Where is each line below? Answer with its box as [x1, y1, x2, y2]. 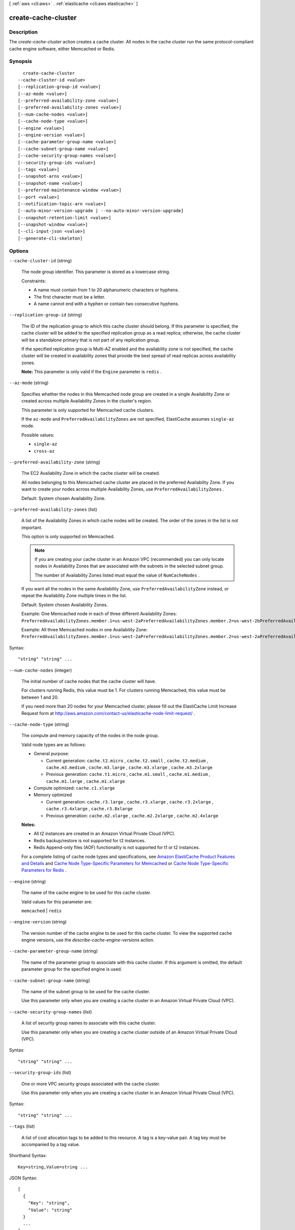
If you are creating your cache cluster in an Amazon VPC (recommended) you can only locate [34, 556, 224, 562]
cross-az [33, 448, 55, 454]
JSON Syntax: [9, 1175, 38, 1181]
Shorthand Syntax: [9, 1153, 47, 1159]
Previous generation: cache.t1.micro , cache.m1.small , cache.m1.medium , [46, 771, 211, 777]
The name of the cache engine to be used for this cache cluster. [21, 890, 151, 895]
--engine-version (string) [9, 919, 67, 925]
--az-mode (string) [9, 380, 49, 386]
